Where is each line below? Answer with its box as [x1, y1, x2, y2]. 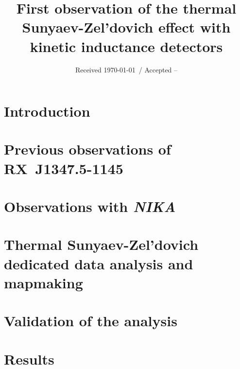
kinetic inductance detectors [30, 36, 223, 56]
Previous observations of [4, 139, 171, 159]
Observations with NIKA [4, 196, 176, 217]
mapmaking [4, 272, 83, 292]
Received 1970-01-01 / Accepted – [75, 64, 178, 74]
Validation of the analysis [4, 311, 177, 331]
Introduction [4, 101, 90, 121]
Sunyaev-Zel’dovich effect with [22, 17, 231, 37]
